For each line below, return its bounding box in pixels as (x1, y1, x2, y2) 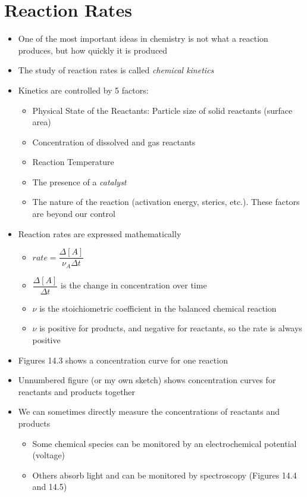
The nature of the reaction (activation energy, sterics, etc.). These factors (32, 195, 300, 208)
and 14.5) (32, 480, 67, 493)
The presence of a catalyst (32, 175, 127, 188)
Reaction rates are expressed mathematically (18, 227, 181, 240)
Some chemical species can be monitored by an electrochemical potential (32, 437, 297, 449)
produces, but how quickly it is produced (18, 44, 168, 56)
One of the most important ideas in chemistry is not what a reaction (18, 32, 268, 45)
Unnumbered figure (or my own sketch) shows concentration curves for (18, 374, 276, 386)
